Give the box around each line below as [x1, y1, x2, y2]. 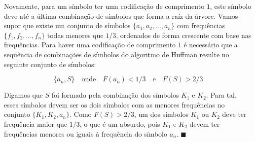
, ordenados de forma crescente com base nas [116, 30, 252, 40]
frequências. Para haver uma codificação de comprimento [4, 39, 176, 50]
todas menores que [47, 30, 104, 40]
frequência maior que [4, 118, 68, 129]
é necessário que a [183, 39, 238, 50]
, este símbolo [210, 1, 252, 11]
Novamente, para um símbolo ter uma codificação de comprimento [4, 1, 205, 11]
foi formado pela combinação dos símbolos [51, 90, 179, 100]
